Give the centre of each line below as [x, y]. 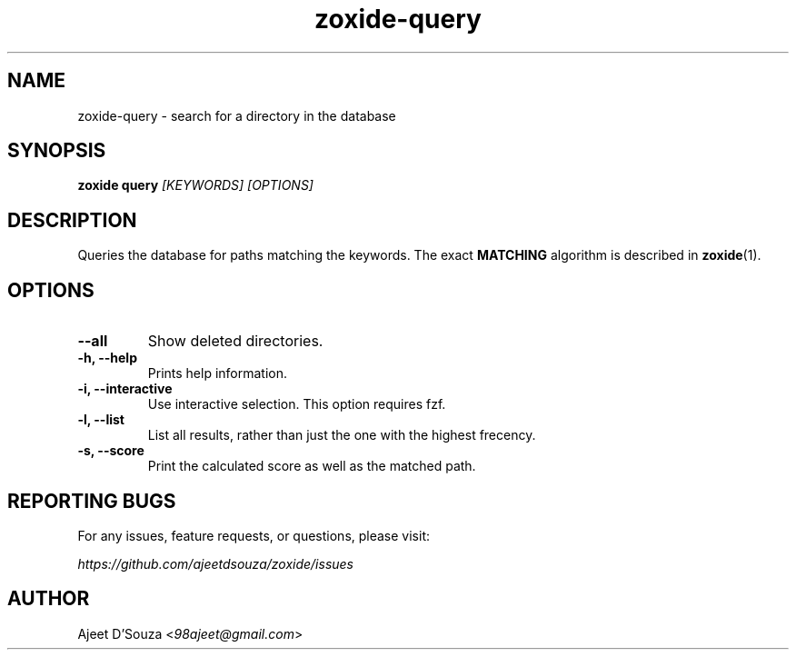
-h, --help [107, 358]
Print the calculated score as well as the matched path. [312, 466]
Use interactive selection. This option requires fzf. [297, 404]
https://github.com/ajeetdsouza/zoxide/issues [216, 563]
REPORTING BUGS [92, 501]
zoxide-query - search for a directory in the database [237, 115]
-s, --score [111, 451]
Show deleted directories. [235, 341]
